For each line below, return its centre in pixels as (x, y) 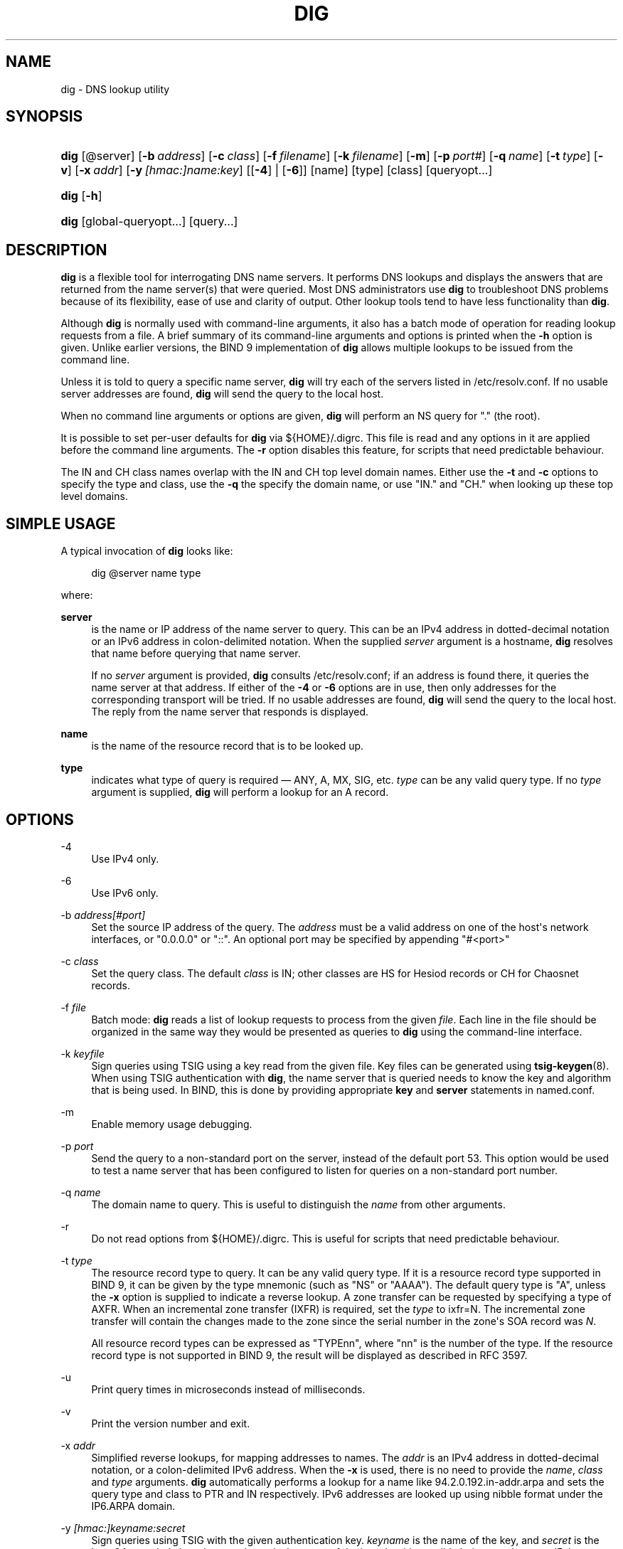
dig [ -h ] (81, 196)
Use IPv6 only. (125, 893)
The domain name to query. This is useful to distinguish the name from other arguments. (298, 1204)
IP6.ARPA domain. (133, 1506)
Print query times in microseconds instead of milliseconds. (228, 1389)
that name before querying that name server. (196, 654)
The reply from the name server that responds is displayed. (230, 712)
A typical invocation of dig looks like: (147, 551)
